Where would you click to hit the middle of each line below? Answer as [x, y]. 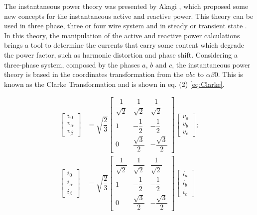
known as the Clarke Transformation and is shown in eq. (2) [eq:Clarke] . [114, 84]
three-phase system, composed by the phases [72, 64]
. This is [230, 74]
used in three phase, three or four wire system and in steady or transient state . [126, 26]
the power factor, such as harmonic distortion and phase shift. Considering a [121, 54]
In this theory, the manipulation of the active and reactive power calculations [122, 35]
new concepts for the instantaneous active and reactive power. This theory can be [129, 16]
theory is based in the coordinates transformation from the [94, 74]
